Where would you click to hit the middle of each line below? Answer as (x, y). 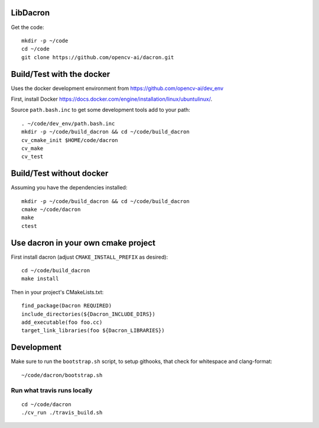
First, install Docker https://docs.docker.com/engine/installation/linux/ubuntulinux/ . (112, 99)
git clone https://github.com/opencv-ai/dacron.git (98, 57)
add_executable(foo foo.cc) (62, 322)
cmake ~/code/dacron (51, 210)
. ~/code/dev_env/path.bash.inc (68, 123)
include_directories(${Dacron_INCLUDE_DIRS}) (89, 314)
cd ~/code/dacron (46, 404)
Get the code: (27, 27)
